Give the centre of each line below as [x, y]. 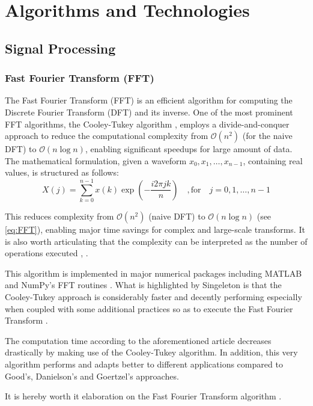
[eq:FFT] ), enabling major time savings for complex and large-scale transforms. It [155, 229]
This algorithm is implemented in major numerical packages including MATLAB [153, 273]
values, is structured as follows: [62, 172]
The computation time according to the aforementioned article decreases [138, 340]
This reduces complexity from [59, 216]
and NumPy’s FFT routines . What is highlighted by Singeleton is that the [143, 285]
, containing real [273, 160]
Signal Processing [60, 48]
